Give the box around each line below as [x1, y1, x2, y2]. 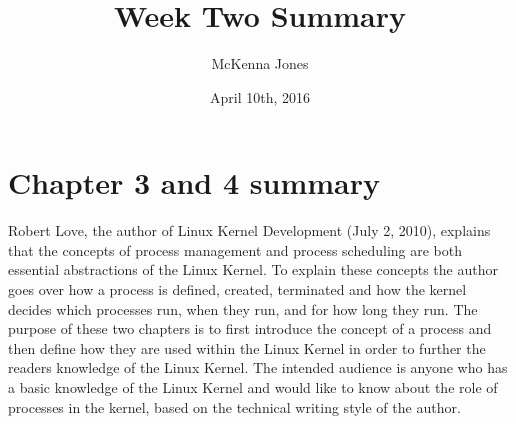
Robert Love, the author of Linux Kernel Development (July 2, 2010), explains [8, 220, 491, 241]
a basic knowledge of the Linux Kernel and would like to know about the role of [8, 377, 498, 397]
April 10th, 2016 [209, 86, 310, 107]
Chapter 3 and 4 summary [8, 162, 380, 203]
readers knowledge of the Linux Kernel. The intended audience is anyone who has [8, 357, 508, 378]
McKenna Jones [211, 53, 309, 74]
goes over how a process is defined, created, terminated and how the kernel [8, 279, 467, 300]
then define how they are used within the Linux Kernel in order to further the [8, 337, 486, 358]
